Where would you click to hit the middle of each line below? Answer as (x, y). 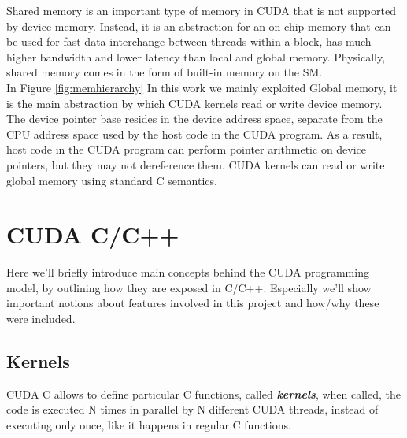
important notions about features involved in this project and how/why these (193, 303)
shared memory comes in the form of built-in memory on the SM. (165, 72)
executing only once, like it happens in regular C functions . (149, 425)
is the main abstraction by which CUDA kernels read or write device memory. (194, 103)
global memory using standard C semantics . (112, 180)
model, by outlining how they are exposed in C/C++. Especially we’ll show (189, 287)
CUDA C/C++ (93, 234)
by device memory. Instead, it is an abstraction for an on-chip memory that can (199, 26)
